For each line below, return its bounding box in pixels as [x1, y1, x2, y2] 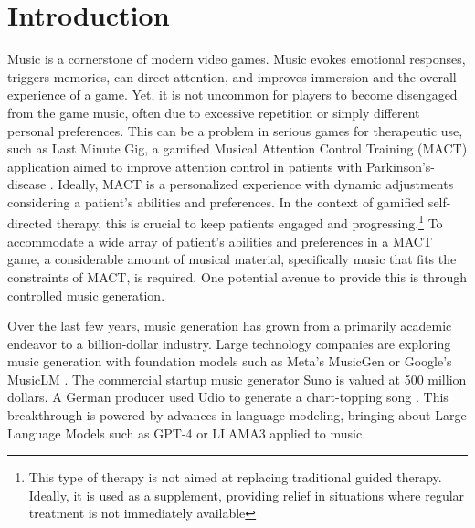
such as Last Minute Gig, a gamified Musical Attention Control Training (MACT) [7, 139, 468, 158]
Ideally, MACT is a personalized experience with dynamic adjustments [58, 174, 454, 194]
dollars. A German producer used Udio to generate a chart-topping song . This [7, 387, 449, 407]
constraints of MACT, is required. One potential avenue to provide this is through [7, 267, 468, 286]
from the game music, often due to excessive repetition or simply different [7, 102, 420, 121]
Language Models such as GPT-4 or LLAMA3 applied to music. [7, 423, 366, 442]
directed [7, 214, 53, 233]
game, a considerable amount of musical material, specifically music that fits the [7, 249, 457, 269]
